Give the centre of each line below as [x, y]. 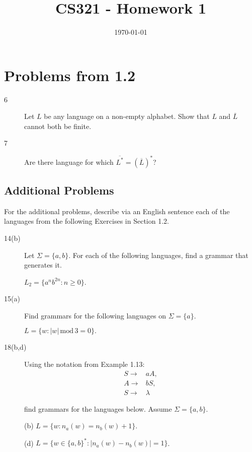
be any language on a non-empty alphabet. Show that [127, 116]
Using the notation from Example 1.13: [85, 364]
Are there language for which [69, 162]
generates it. [43, 265]
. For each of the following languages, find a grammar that [158, 255]
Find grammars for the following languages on [95, 315]
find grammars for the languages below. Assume [98, 408]
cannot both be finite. [58, 126]
